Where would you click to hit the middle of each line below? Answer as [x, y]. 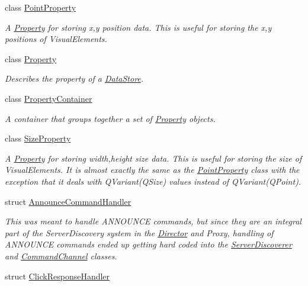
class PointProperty [41, 7]
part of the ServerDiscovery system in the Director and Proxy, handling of [139, 232]
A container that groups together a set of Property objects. [110, 118]
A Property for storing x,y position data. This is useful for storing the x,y [138, 27]
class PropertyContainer [49, 98]
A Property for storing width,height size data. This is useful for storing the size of [153, 158]
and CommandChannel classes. [61, 256]
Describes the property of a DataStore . [74, 78]
